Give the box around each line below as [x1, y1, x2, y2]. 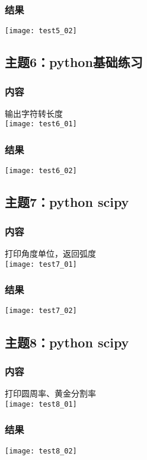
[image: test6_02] [5, 167, 77, 175]
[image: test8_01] [5, 400, 77, 408]
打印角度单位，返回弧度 [5, 247, 96, 259]
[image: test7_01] [5, 260, 77, 269]
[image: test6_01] [5, 120, 77, 129]
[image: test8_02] [5, 446, 77, 455]
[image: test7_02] [5, 306, 77, 315]
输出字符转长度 [5, 107, 63, 119]
